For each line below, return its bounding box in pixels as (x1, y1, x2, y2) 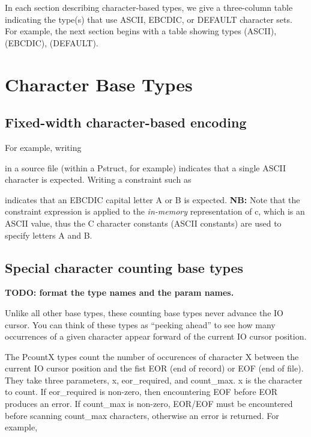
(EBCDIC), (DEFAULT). (5, 36, 98, 49)
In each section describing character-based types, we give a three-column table (5, 1, 293, 13)
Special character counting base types (5, 258, 244, 277)
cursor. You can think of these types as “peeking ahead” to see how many (5, 318, 276, 331)
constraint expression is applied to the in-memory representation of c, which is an (5, 205, 305, 218)
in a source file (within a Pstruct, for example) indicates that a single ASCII (5, 161, 286, 174)
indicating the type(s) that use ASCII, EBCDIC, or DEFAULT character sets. (5, 13, 292, 25)
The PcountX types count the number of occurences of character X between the (5, 350, 299, 362)
